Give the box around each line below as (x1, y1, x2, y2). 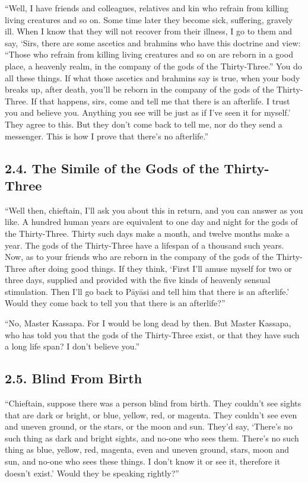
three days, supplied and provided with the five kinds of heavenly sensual (5, 274, 271, 286)
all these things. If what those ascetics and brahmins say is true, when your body (5, 71, 300, 84)
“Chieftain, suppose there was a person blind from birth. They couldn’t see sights (5, 397, 301, 409)
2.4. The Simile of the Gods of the (5, 158, 220, 177)
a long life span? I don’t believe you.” (5, 340, 140, 352)
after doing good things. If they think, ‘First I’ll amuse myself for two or (28, 262, 292, 274)
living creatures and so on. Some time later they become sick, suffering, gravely (5, 13, 293, 26)
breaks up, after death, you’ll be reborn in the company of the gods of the (5, 83, 274, 96)
